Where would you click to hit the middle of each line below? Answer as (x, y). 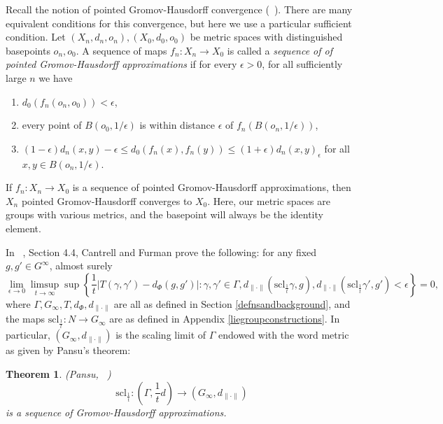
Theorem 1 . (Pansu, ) (58, 373)
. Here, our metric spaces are (269, 200)
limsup (45, 284)
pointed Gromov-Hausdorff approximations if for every (121, 64)
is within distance (177, 125)
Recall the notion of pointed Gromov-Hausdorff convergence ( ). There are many (179, 9)
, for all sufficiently (302, 64)
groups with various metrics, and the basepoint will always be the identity (164, 214)
